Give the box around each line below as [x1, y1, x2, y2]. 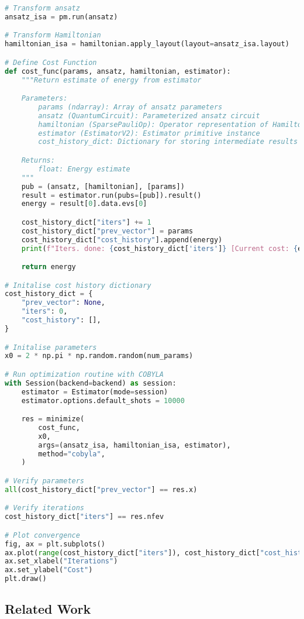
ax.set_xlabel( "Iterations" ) [5, 557, 118, 566]
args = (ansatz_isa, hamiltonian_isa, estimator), [38, 441, 231, 449]
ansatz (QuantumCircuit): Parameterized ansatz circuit [38, 111, 260, 120]
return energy [21, 263, 76, 271]
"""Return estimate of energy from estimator [21, 75, 202, 84]
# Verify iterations [5, 504, 85, 513]
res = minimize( [21, 415, 85, 424]
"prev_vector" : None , [21, 298, 105, 307]
